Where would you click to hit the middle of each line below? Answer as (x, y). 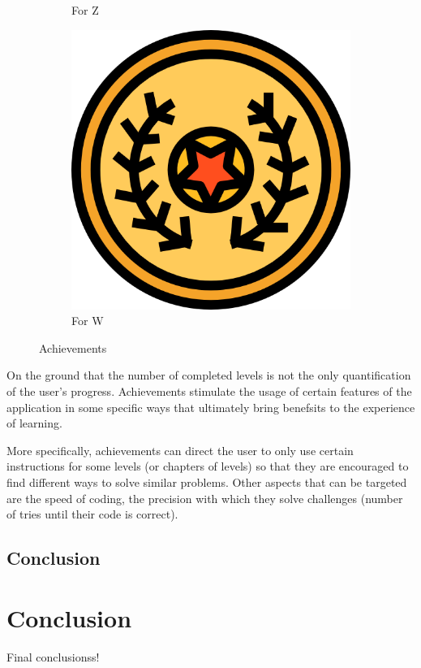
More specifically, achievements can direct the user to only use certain (180, 450)
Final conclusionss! (53, 656)
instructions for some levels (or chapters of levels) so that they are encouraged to (208, 466)
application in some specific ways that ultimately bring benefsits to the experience (211, 407)
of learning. (34, 423)
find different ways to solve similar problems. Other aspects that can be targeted (207, 481)
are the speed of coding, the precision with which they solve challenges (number (205, 498)
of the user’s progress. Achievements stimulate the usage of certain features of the (209, 390)
